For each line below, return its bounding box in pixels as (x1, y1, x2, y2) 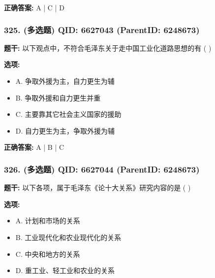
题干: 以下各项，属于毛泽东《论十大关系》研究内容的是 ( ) (4, 182, 191, 193)
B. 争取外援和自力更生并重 (15, 92, 101, 103)
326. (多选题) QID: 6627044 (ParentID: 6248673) (4, 163, 200, 175)
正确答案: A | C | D (4, 2, 64, 12)
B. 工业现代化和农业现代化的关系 (15, 232, 122, 242)
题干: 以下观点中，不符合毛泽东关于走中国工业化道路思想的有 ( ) (4, 42, 212, 53)
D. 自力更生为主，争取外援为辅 (15, 125, 115, 136)
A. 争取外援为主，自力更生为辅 (15, 76, 115, 86)
